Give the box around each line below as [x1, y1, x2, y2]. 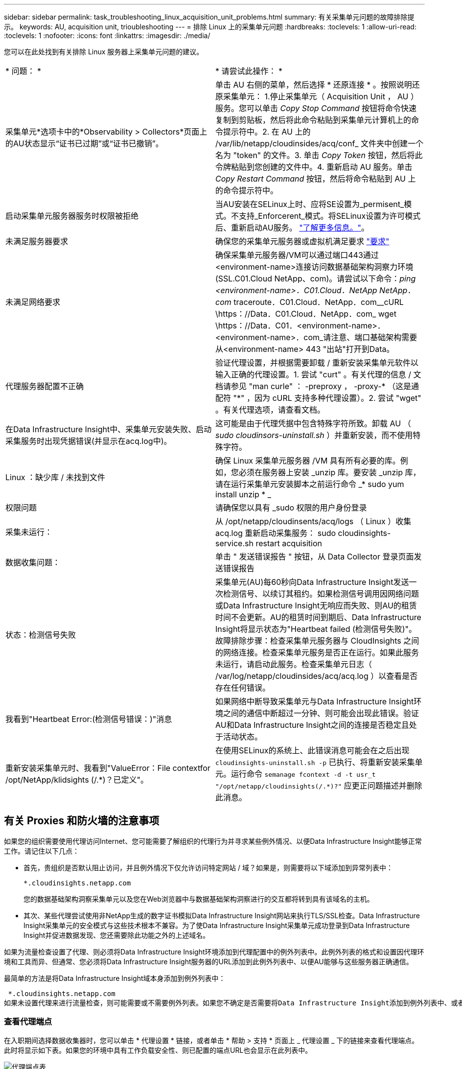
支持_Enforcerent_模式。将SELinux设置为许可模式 [239, 211, 421, 221]
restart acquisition [255, 538, 322, 548]
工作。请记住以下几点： [4, 846, 79, 855]
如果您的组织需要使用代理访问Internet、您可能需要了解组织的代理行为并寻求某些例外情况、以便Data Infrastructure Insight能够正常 [4, 837, 422, 845]
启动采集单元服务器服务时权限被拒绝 [5, 211, 139, 221]
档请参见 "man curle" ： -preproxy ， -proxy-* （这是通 [215, 381, 419, 391]
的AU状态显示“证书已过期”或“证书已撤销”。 [5, 139, 163, 148]
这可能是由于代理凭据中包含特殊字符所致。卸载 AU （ [215, 418, 411, 428]
